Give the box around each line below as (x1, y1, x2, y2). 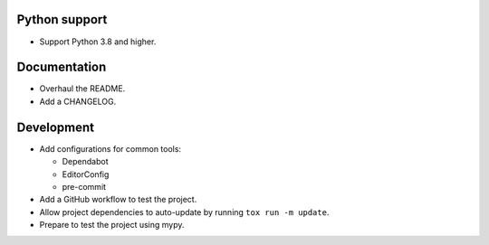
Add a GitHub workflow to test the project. (39, 194, 197, 205)
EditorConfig (62, 168, 110, 180)
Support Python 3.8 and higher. (39, 36, 157, 47)
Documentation (16, 60, 107, 75)
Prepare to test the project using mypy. (39, 220, 185, 231)
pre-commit (62, 181, 107, 192)
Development (16, 119, 95, 135)
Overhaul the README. (39, 83, 126, 94)
